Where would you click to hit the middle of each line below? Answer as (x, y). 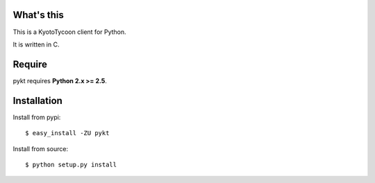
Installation (37, 101)
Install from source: (41, 148)
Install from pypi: (37, 117)
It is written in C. (36, 44)
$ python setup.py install (71, 164)
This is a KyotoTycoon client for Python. (69, 32)
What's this (38, 15)
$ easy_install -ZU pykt (67, 133)
